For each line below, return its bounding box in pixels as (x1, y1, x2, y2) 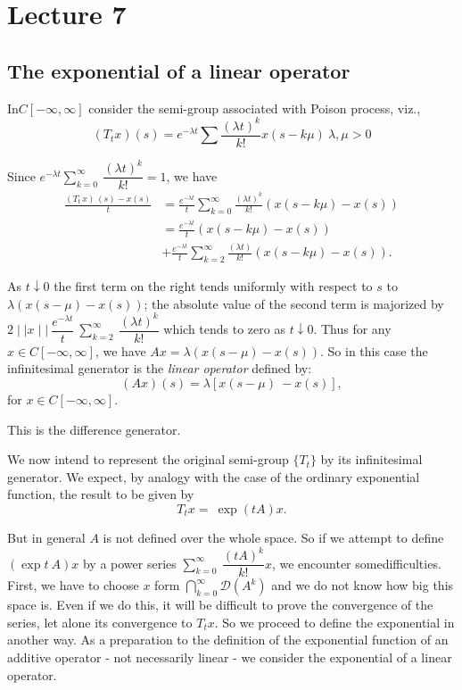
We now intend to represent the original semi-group (7, 450, 289, 469)
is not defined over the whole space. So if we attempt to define (103, 528, 444, 546)
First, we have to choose (7, 576, 139, 594)
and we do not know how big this (271, 576, 454, 594)
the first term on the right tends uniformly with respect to (54, 277, 373, 295)
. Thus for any (313, 320, 392, 338)
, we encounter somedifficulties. (271, 553, 441, 572)
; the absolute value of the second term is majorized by (144, 294, 444, 312)
